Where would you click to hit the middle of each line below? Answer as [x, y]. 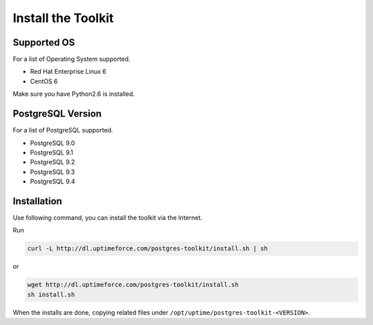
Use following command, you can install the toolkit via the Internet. [108, 218]
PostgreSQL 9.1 [52, 152]
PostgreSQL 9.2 [52, 162]
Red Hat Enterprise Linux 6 [68, 72]
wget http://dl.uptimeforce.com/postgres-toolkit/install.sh [133, 285]
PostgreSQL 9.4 [52, 181]
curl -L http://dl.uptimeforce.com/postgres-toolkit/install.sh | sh [147, 249]
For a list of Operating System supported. [71, 59]
